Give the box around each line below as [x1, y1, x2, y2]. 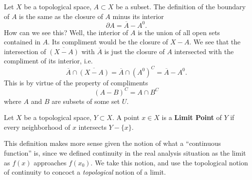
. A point [112, 112, 140, 122]
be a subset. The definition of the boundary [115, 1, 246, 11]
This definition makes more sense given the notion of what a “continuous [4, 138, 221, 148]
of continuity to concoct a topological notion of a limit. [4, 167, 166, 177]
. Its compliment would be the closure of [48, 37, 168, 47]
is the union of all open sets [138, 27, 220, 37]
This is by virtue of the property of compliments [4, 77, 148, 87]
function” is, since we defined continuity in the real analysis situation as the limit [4, 148, 246, 158]
